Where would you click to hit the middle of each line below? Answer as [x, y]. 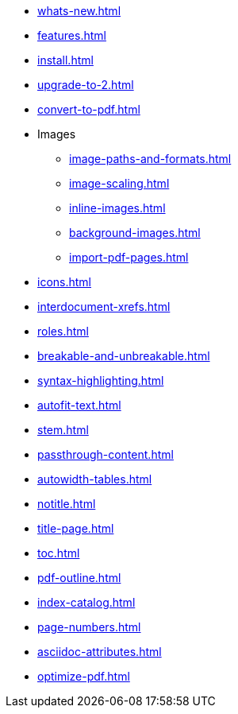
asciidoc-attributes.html [100, 652]
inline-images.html [117, 208]
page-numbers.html [89, 627]
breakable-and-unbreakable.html [124, 356]
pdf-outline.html [79, 578]
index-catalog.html [86, 602]
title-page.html [76, 528]
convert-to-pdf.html [89, 109]
